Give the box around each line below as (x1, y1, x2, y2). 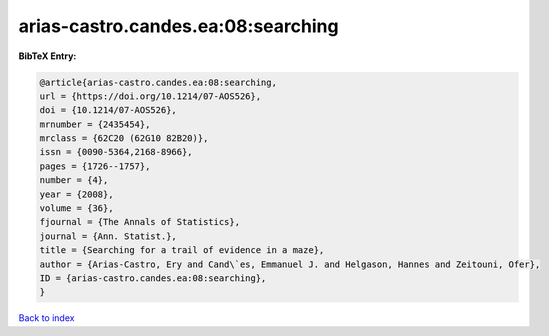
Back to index (18, 312, 75, 324)
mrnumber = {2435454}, (39, 118, 151, 130)
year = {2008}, (39, 188, 114, 200)
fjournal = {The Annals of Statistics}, (39, 216, 240, 228)
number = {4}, (39, 175, 109, 186)
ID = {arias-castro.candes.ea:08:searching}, (39, 273, 267, 284)
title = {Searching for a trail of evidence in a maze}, (39, 245, 325, 256)
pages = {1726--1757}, (39, 160, 151, 172)
